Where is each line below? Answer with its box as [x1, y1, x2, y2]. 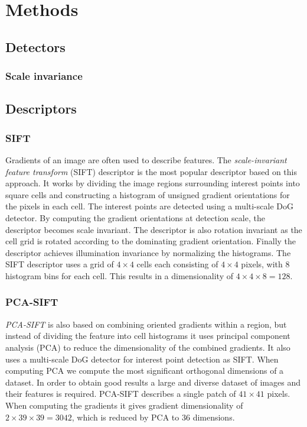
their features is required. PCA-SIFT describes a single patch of [5, 387, 236, 400]
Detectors [5, 37, 66, 56]
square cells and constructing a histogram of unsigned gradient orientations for [5, 188, 290, 200]
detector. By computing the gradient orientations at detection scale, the [5, 211, 265, 224]
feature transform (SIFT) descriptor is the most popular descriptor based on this [5, 165, 297, 177]
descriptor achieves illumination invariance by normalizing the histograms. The [5, 246, 291, 258]
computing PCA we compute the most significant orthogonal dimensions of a [5, 364, 284, 377]
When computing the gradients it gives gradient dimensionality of [5, 399, 243, 411]
